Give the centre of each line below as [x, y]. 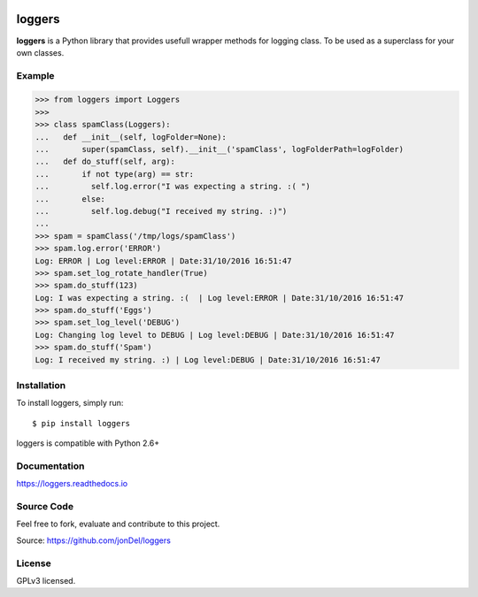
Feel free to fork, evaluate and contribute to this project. [118, 524]
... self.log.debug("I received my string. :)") [161, 211]
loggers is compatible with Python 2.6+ [88, 443]
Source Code [45, 507]
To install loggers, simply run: [70, 403]
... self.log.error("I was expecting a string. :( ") [173, 187]
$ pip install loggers [81, 423]
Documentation [50, 466]
